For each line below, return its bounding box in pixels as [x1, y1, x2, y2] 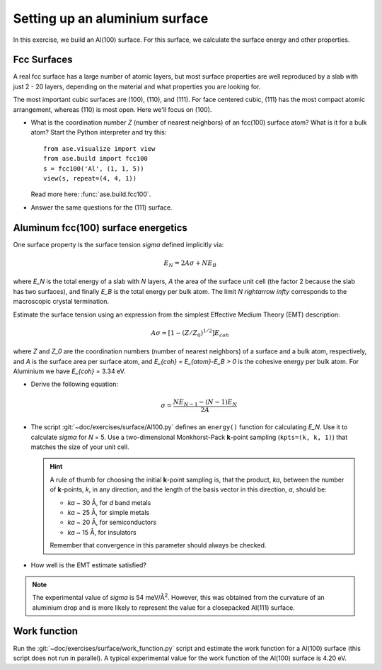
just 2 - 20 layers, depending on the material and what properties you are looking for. [13, 82, 261, 91]
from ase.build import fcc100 [43, 154, 149, 163]
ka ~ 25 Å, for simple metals [67, 508, 150, 516]
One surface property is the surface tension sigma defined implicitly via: [13, 240, 224, 249]
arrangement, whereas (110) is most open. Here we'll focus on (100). [13, 105, 212, 113]
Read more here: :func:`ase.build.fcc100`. [30, 190, 151, 198]
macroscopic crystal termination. [13, 297, 110, 306]
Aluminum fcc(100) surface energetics [13, 222, 187, 234]
